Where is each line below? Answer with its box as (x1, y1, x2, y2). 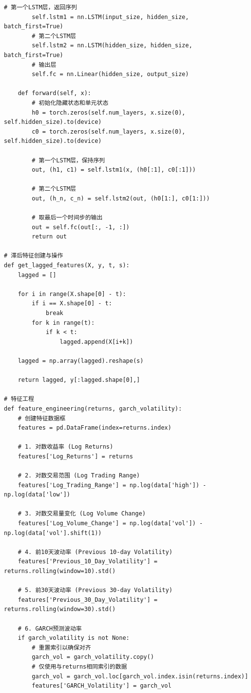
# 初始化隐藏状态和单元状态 (32, 99, 109, 106)
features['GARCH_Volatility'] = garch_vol (32, 682, 172, 690)
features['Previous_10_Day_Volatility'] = (18, 558, 157, 565)
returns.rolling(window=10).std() (4, 568, 116, 575)
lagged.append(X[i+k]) (59, 338, 133, 345)
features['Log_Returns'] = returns (18, 453, 133, 460)
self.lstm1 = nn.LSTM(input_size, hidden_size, (32, 13, 189, 20)
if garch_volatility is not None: (18, 634, 130, 642)
